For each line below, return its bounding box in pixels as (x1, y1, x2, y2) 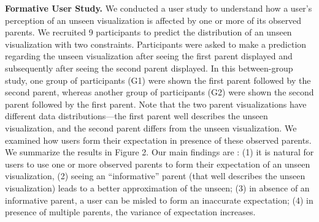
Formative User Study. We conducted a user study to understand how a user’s (5, 2, 312, 14)
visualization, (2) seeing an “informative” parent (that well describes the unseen (5, 169, 306, 182)
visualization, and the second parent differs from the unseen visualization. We (5, 121, 297, 134)
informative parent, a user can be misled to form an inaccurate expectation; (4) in (5, 193, 313, 206)
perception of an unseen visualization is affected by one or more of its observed (5, 13, 302, 26)
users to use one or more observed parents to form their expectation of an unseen (5, 157, 310, 170)
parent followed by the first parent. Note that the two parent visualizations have (5, 97, 307, 110)
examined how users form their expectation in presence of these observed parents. (5, 133, 312, 146)
